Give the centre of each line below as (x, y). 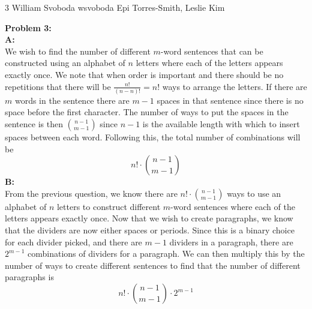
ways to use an (254, 193)
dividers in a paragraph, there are (231, 241)
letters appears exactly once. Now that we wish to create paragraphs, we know (149, 218)
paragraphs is (29, 277)
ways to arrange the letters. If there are (235, 86)
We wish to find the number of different (78, 51)
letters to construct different (109, 206)
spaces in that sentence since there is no (230, 100)
